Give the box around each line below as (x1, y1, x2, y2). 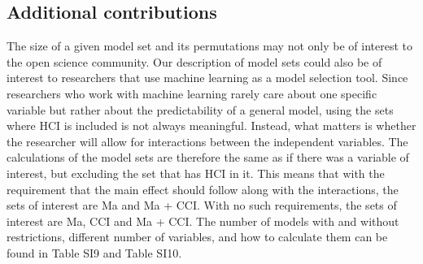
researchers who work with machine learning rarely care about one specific (7, 84, 377, 102)
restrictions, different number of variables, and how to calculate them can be (7, 228, 388, 245)
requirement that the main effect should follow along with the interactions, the (7, 180, 399, 197)
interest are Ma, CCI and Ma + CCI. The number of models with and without (7, 212, 399, 229)
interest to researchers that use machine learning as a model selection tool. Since (7, 69, 408, 86)
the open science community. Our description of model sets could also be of (7, 53, 382, 70)
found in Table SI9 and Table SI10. (7, 244, 182, 261)
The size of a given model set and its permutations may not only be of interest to (7, 37, 412, 54)
